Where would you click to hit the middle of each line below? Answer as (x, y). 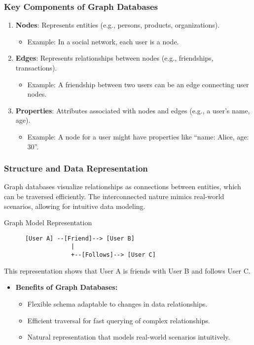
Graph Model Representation (48, 223)
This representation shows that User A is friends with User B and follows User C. (127, 270)
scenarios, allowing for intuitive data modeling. (75, 206)
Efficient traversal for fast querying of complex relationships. (119, 320)
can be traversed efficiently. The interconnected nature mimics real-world (114, 196)
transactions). (36, 68)
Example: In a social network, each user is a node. (103, 41)
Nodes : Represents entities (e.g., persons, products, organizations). (118, 25)
